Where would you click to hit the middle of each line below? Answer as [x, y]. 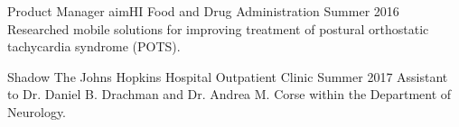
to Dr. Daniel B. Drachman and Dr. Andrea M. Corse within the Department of [229, 94]
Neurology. [37, 111]
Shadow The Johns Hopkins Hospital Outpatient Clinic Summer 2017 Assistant [228, 76]
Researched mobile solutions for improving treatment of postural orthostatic [218, 28]
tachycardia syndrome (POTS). [94, 46]
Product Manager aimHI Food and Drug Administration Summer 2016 [203, 11]
